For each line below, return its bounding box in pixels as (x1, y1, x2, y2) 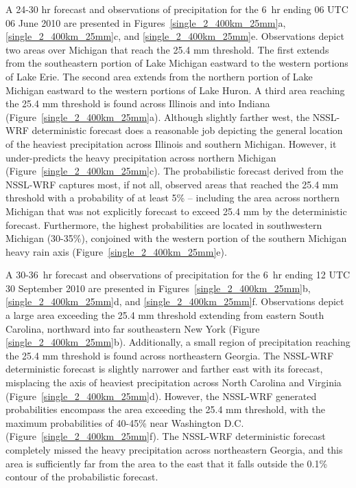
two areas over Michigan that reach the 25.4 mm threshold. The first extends (5, 42, 329, 56)
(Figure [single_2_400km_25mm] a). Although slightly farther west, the (5, 109, 310, 124)
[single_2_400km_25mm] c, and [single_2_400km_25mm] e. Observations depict (5, 29, 344, 43)
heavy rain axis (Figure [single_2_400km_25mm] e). (5, 244, 227, 258)
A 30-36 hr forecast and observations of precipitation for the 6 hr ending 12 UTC (5, 267, 351, 282)
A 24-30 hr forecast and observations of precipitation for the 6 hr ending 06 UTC (5, 2, 348, 16)
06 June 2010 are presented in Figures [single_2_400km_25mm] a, (5, 15, 286, 30)
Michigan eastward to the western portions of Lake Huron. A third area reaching (5, 82, 345, 97)
